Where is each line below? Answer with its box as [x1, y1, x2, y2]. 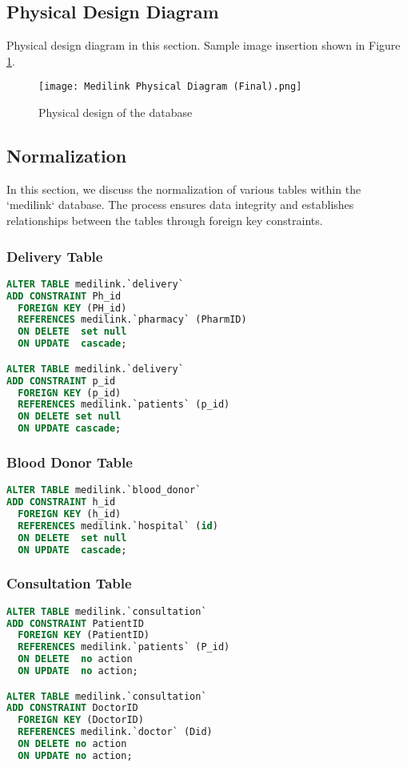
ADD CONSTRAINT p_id [6, 375, 116, 387]
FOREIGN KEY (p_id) [18, 387, 122, 399]
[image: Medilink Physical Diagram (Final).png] [38, 81, 302, 93]
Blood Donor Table [6, 452, 133, 472]
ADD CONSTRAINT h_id [6, 496, 116, 508]
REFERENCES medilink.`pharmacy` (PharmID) [18, 314, 247, 326]
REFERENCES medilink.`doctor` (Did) [18, 726, 213, 738]
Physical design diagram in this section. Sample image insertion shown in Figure [6, 37, 401, 54]
